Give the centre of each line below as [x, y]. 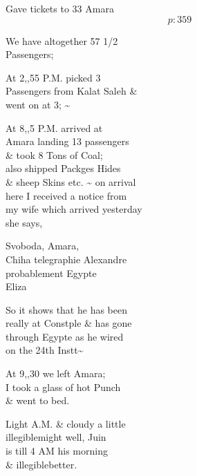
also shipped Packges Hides [63, 168]
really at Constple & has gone [69, 323]
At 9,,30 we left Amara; [56, 373]
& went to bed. [38, 400]
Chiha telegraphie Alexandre [66, 259]
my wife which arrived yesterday [74, 209]
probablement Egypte [51, 273]
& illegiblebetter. [41, 464]
